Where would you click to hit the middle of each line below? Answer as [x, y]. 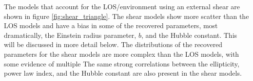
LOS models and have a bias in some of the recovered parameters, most [111, 25]
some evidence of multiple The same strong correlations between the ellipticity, [122, 63]
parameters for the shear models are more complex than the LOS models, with [122, 54]
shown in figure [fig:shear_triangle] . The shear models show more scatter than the [126, 16]
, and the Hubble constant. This [189, 35]
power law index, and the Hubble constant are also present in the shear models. [123, 73]
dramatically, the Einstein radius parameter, [70, 35]
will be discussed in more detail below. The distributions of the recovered [113, 44]
